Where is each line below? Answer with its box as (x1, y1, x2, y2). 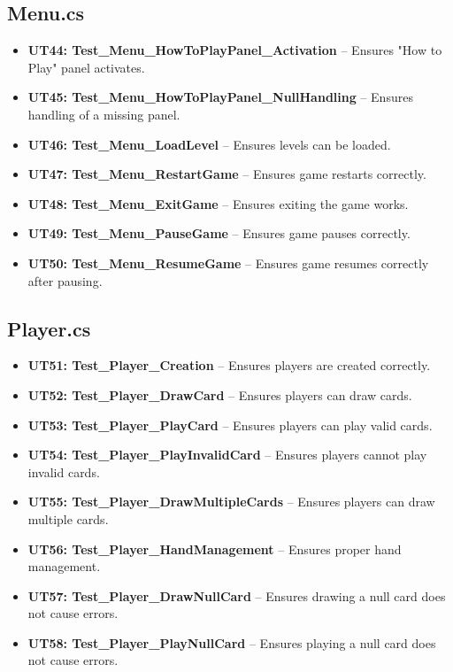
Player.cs (7, 314, 91, 342)
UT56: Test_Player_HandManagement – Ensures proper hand (27, 539, 402, 558)
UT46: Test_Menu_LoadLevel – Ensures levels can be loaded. (27, 135, 391, 153)
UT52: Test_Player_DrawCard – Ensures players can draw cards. (27, 385, 412, 404)
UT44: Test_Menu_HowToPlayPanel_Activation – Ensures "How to (27, 41, 442, 59)
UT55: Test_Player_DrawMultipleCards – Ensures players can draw (27, 492, 435, 511)
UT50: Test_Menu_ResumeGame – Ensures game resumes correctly (27, 253, 429, 272)
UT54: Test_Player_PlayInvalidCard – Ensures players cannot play (27, 445, 427, 464)
